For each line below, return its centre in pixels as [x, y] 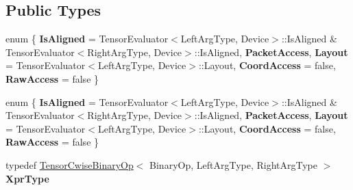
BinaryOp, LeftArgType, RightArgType [234, 164]
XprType [27, 178]
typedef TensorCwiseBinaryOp [70, 164]
